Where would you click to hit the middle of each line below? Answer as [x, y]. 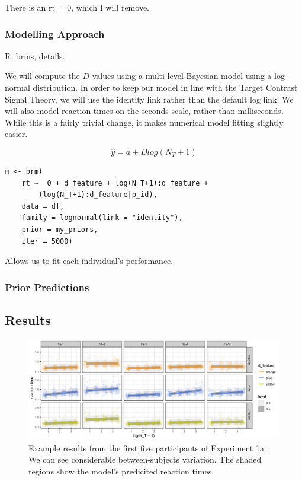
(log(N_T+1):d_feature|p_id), [98, 195]
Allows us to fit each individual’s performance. [89, 261]
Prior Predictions [47, 287]
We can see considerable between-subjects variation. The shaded [145, 459]
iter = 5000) [47, 241]
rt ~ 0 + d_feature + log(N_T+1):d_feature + [115, 183]
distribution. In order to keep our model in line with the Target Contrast [165, 87]
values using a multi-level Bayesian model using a [182, 76]
